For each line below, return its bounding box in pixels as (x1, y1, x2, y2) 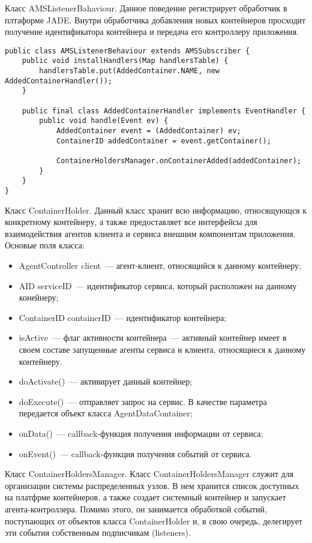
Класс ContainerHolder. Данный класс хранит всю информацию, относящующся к (5, 203, 307, 216)
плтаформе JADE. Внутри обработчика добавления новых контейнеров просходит (5, 13, 306, 26)
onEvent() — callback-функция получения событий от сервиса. (19, 447, 252, 460)
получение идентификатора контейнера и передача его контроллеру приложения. (5, 25, 299, 38)
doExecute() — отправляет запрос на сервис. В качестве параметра (19, 395, 267, 407)
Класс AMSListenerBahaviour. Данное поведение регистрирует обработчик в (5, 2, 287, 14)
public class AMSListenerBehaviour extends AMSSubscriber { (5, 46, 250, 55)
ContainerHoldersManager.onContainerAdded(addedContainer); (56, 157, 301, 165)
